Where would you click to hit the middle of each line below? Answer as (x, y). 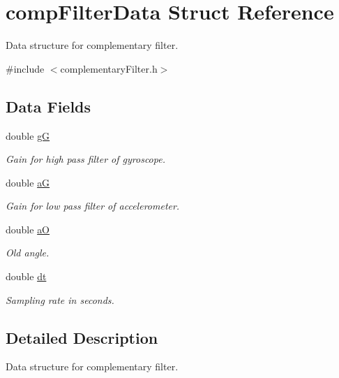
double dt (26, 276)
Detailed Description (82, 337)
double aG (28, 182)
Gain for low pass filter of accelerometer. (93, 206)
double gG (28, 135)
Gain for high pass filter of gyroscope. (85, 159)
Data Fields (48, 106)
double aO (28, 229)
